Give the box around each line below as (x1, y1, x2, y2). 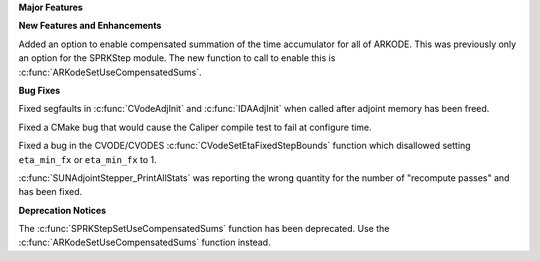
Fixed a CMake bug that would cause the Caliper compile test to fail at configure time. (18, 121, 372, 133)
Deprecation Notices (18, 204, 107, 216)
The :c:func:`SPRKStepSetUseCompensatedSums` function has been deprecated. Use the (18, 223, 390, 235)
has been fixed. (18, 186, 83, 198)
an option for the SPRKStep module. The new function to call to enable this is (18, 52, 336, 64)
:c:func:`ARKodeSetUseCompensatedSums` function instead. (18, 236, 271, 249)
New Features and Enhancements (18, 20, 162, 32)
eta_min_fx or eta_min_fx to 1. (18, 153, 157, 165)
